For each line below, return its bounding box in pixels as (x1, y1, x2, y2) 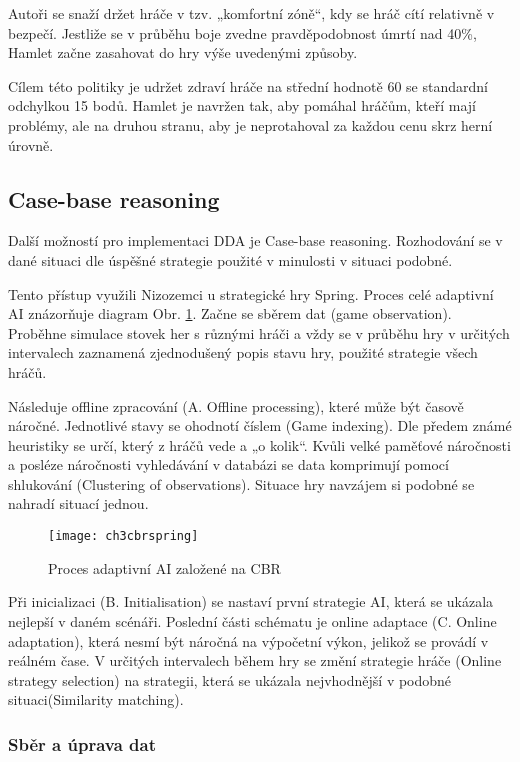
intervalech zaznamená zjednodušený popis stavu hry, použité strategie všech (8, 342, 478, 363)
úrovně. (8, 134, 54, 155)
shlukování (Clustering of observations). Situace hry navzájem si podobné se (8, 473, 475, 494)
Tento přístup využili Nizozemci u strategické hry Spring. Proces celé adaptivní (8, 283, 494, 304)
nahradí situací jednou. (8, 493, 149, 514)
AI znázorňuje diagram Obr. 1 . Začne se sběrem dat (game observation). (8, 303, 452, 324)
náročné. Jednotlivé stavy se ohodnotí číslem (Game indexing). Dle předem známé (8, 415, 512, 436)
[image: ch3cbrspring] (48, 529, 199, 544)
